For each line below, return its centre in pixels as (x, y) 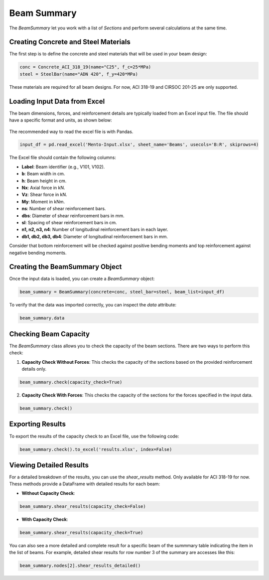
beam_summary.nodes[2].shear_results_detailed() (80, 566)
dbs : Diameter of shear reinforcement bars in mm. (73, 216)
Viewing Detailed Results (49, 465)
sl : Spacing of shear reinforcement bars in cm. (69, 222)
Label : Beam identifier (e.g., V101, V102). (63, 166)
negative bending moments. (38, 253)
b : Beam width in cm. (43, 174)
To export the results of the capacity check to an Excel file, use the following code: (94, 436)
